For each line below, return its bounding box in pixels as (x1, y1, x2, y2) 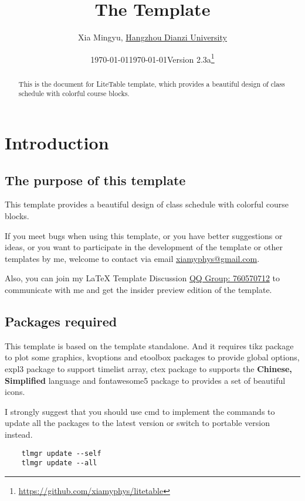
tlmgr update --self (21, 449, 101, 458)
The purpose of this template (5, 171, 186, 189)
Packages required (5, 312, 117, 330)
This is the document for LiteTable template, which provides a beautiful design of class (18, 79, 285, 88)
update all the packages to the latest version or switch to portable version (5, 417, 270, 429)
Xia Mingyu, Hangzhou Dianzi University (78, 31, 227, 43)
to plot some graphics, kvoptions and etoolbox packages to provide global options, (5, 351, 300, 363)
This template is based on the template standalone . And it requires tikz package (5, 339, 294, 352)
